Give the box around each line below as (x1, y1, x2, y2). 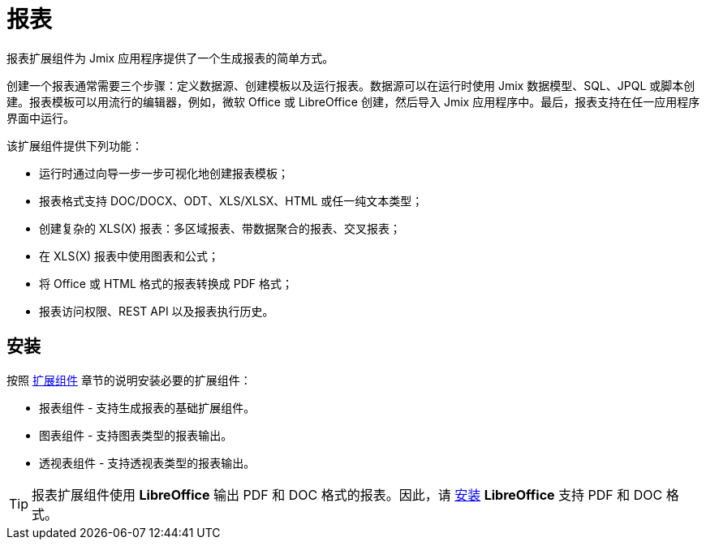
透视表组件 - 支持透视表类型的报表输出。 (39, 455, 256, 470)
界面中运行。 (6, 110, 75, 125)
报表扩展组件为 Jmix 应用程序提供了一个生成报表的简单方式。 (6, 50, 334, 65)
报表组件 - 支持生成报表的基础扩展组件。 (39, 400, 256, 415)
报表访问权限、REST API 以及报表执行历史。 (39, 303, 274, 318)
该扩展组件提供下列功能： (6, 138, 143, 153)
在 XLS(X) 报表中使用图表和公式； (39, 248, 220, 263)
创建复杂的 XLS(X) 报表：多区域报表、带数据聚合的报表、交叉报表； (39, 221, 402, 235)
